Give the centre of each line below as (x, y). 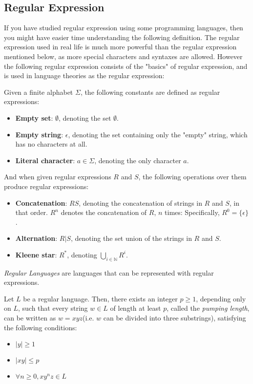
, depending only (221, 298)
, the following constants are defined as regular (150, 92)
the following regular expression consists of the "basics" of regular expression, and (126, 66)
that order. (32, 212)
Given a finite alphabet (39, 92)
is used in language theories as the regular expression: (84, 75)
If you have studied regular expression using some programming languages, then (124, 28)
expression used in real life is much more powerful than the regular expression (120, 47)
